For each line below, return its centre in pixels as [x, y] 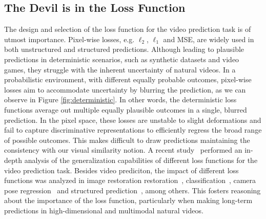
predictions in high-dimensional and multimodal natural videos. [104, 210]
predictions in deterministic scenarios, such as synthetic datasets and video [122, 59]
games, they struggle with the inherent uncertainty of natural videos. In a [120, 69]
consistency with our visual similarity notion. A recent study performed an [123, 150]
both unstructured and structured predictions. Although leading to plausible [124, 49]
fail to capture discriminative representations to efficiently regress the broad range [133, 130]
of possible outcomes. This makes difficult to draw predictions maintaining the [127, 140]
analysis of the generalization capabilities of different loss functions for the [141, 160]
